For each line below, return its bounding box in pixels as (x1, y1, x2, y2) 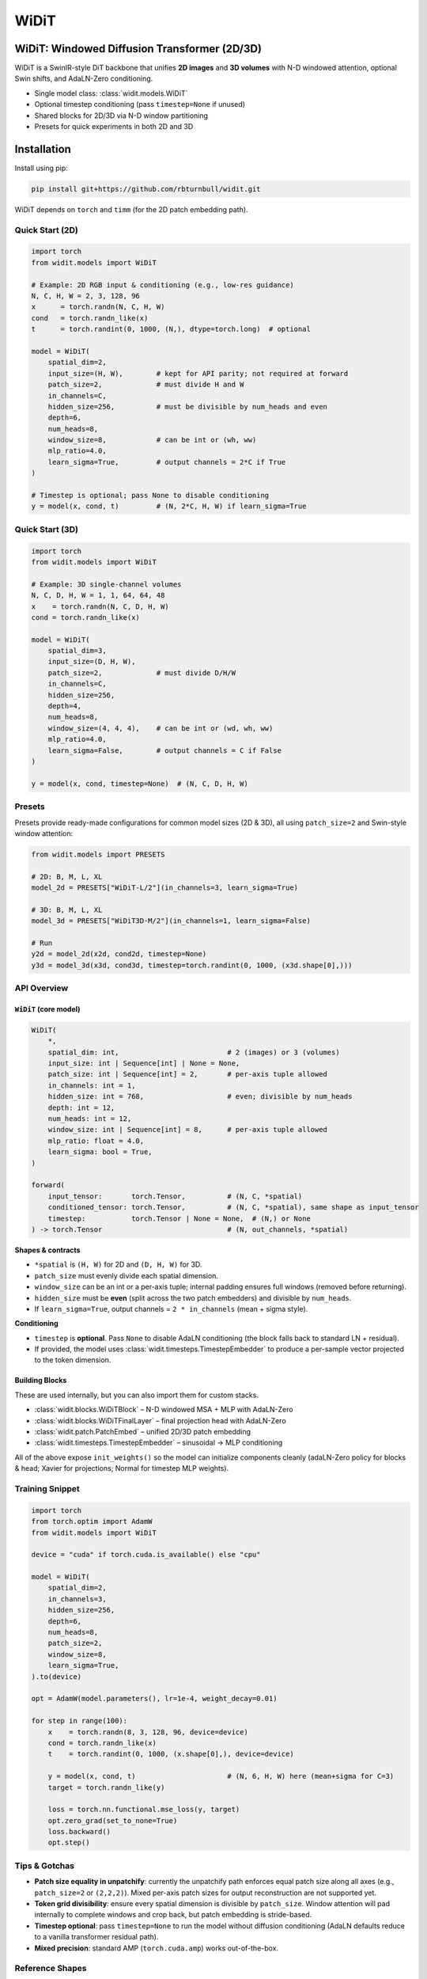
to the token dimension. (34, 1355, 111, 1365)
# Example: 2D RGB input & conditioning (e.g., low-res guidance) (31, 280, 294, 289)
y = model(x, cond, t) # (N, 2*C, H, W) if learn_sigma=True (31, 502, 307, 511)
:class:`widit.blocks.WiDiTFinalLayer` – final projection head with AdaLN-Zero (34, 1415, 286, 1425)
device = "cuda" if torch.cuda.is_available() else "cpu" (31, 1550, 261, 1559)
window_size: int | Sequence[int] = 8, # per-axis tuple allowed (47, 1125, 328, 1134)
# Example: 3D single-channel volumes (31, 579, 182, 589)
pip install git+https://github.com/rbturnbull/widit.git (31, 184, 261, 193)
